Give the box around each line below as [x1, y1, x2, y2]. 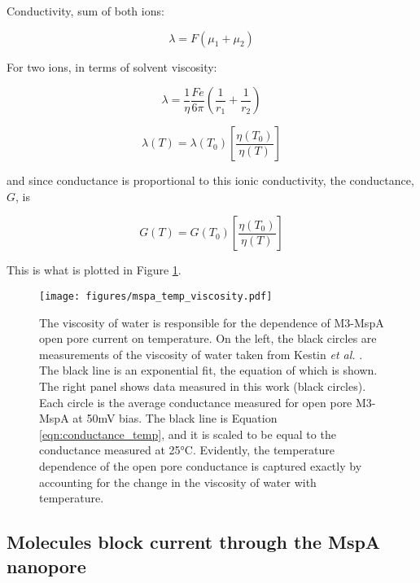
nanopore [7, 553, 86, 578]
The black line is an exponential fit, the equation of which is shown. [39, 362, 378, 379]
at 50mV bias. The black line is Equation [72, 410, 278, 427]
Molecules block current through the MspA [7, 529, 381, 555]
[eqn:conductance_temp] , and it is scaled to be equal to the [39, 425, 336, 442]
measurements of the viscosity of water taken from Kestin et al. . [39, 345, 363, 362]
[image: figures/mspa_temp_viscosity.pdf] [39, 290, 273, 302]
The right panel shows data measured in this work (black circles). [39, 378, 366, 394]
